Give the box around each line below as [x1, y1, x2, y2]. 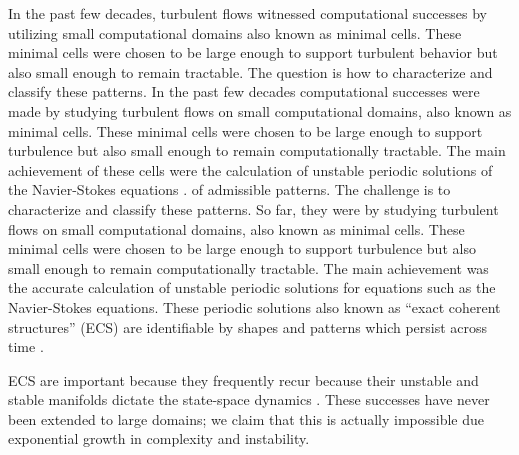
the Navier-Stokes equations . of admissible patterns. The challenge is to [8, 179, 451, 200]
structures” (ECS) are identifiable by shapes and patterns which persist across [8, 316, 488, 337]
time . [8, 336, 44, 357]
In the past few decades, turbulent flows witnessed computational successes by [8, 3, 488, 23]
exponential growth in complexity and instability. [8, 428, 310, 449]
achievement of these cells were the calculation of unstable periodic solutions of [8, 159, 493, 180]
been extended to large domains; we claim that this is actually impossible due [8, 408, 485, 429]
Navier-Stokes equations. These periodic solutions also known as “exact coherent [8, 296, 501, 317]
